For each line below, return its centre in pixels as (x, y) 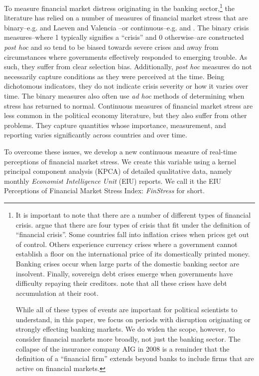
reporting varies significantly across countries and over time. (96, 135)
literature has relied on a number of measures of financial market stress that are (126, 18)
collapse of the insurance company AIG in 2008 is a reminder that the (123, 348)
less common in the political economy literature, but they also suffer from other (126, 115)
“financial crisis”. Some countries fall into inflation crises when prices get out (132, 234)
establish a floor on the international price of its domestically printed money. (133, 254)
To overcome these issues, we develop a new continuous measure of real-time (121, 151)
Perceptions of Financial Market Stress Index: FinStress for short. (104, 190)
